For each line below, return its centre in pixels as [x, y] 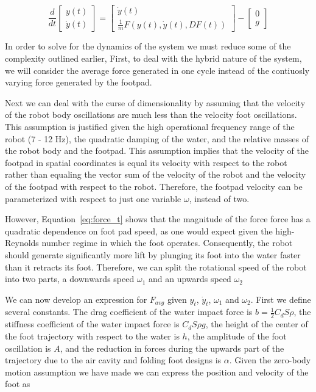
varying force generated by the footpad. [79, 82]
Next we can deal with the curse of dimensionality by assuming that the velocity [155, 102]
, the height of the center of [257, 324]
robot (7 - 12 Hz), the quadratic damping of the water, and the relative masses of [157, 138]
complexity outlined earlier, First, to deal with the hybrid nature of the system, [153, 58]
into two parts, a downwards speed [70, 279]
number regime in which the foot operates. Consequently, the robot [167, 243]
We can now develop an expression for [76, 299]
